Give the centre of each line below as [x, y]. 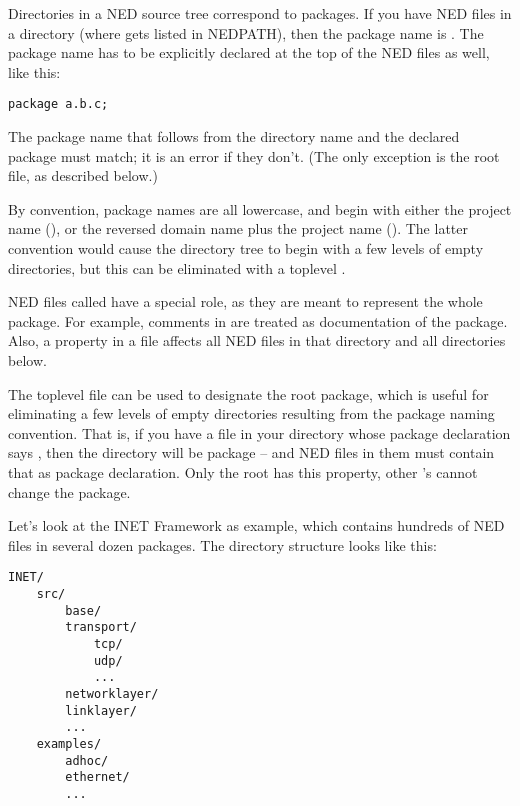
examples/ [69, 743]
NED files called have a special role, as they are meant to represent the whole [245, 301]
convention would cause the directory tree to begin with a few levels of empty [246, 248]
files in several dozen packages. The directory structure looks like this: [222, 544]
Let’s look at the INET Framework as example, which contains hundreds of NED [256, 525]
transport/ [101, 627]
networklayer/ [112, 693]
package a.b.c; [58, 104]
